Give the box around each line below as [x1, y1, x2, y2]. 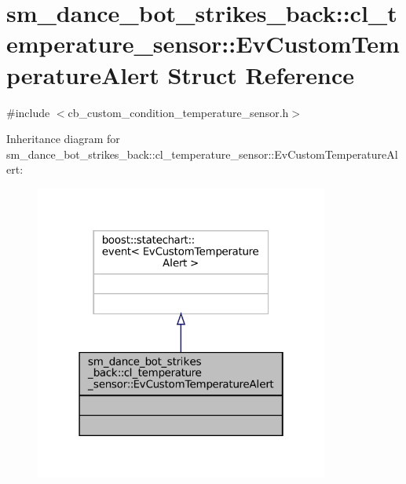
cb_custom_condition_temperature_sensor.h [68, 104, 289, 120]
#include [6, 104, 50, 120]
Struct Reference [167, 58, 355, 90]
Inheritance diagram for [6, 130, 120, 147]
